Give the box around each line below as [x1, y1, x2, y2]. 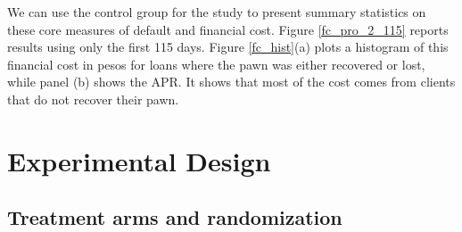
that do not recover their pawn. [7, 89, 179, 108]
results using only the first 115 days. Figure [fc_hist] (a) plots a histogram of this [7, 37, 449, 56]
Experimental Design [7, 142, 271, 178]
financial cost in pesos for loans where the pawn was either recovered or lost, [7, 54, 425, 73]
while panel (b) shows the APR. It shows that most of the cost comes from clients [7, 72, 456, 91]
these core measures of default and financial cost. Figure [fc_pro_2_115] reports [7, 20, 449, 38]
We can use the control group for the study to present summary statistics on [7, 3, 426, 21]
